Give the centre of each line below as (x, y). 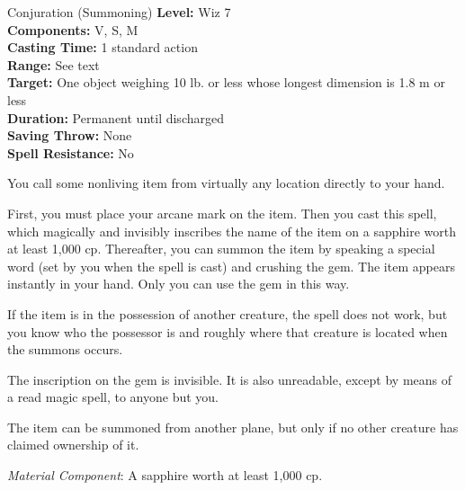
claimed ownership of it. (73, 445)
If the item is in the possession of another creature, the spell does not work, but (228, 313)
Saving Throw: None (70, 135)
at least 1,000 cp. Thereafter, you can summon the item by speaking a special (221, 249)
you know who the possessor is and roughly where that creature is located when (228, 331)
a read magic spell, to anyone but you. (113, 397)
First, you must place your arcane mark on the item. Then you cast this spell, (222, 213)
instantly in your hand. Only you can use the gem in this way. (179, 284)
